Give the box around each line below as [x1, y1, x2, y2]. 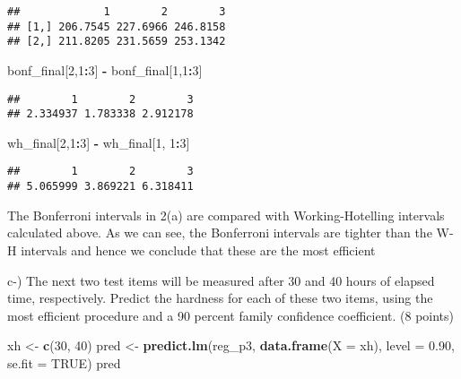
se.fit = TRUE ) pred [7, 353, 121, 372]
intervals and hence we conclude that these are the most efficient [21, 240, 376, 259]
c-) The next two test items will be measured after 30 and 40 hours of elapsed [7, 271, 435, 289]
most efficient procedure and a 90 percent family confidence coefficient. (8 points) [7, 306, 455, 324]
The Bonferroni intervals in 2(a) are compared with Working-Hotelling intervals [7, 205, 445, 224]
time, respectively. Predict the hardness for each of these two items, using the [7, 289, 433, 307]
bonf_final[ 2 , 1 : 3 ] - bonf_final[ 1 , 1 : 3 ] [7, 60, 203, 79]
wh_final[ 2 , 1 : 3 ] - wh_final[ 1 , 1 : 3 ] [7, 133, 190, 151]
